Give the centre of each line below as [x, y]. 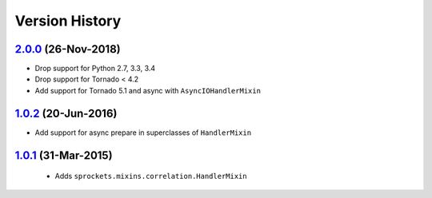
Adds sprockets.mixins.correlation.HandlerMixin [151, 176]
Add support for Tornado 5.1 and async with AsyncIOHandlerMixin [148, 90]
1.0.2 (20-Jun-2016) [66, 113]
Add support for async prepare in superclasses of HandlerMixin [143, 133]
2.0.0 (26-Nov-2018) [68, 49]
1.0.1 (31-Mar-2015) [64, 155]
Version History [68, 21]
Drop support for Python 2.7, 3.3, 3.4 [95, 69]
